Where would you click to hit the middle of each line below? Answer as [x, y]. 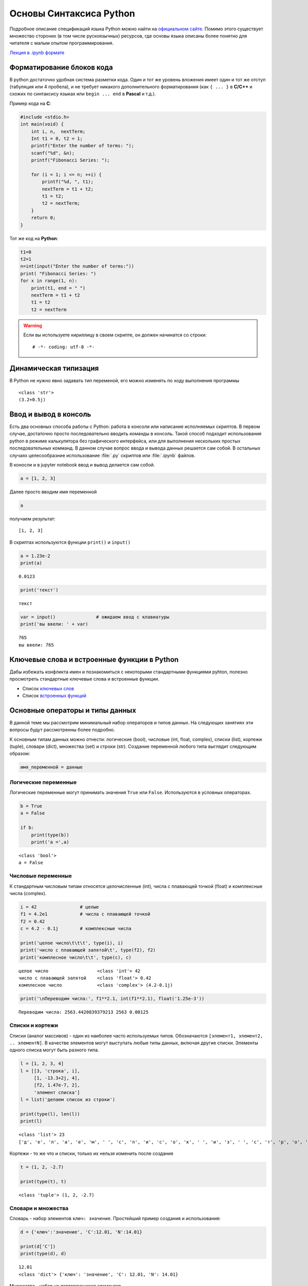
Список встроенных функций [54, 695]
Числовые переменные [41, 876]
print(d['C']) [38, 1246]
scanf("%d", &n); [53, 153]
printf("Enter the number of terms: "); [83, 146]
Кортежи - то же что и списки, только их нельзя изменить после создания [91, 1154]
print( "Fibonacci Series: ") [58, 273]
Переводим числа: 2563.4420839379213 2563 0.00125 [84, 1012]
